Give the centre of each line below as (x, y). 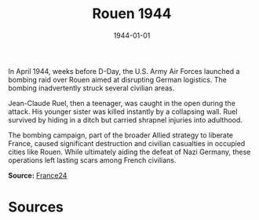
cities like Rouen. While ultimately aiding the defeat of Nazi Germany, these (129, 152)
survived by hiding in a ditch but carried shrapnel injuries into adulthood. (126, 119)
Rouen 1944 (132, 14)
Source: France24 (38, 175)
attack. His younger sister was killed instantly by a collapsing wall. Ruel (123, 112)
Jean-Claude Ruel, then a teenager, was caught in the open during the (122, 103)
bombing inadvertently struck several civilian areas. (91, 88)
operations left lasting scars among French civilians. (92, 160)
